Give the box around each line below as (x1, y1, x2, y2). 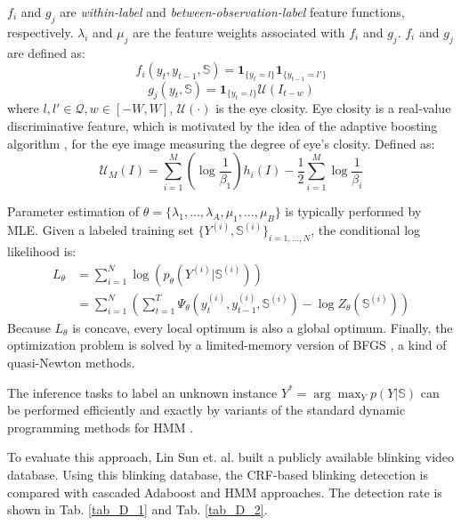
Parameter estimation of (7, 202, 140, 221)
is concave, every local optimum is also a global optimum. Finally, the (72, 318, 453, 336)
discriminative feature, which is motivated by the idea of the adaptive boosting (7, 116, 438, 134)
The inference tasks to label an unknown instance (7, 383, 278, 401)
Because (7, 318, 51, 336)
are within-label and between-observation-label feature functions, (60, 3, 405, 20)
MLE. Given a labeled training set (7, 221, 194, 239)
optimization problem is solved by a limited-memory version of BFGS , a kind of (7, 335, 447, 354)
